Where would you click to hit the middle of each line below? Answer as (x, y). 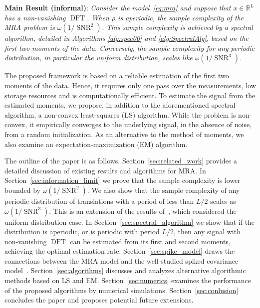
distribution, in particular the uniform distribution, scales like (99, 58)
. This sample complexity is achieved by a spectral (177, 27)
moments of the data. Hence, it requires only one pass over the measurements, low (130, 85)
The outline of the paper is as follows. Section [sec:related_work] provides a (121, 161)
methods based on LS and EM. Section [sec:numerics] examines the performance (128, 280)
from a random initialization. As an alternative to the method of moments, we (124, 134)
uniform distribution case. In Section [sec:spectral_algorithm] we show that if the (130, 222)
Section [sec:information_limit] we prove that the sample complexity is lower (123, 180)
